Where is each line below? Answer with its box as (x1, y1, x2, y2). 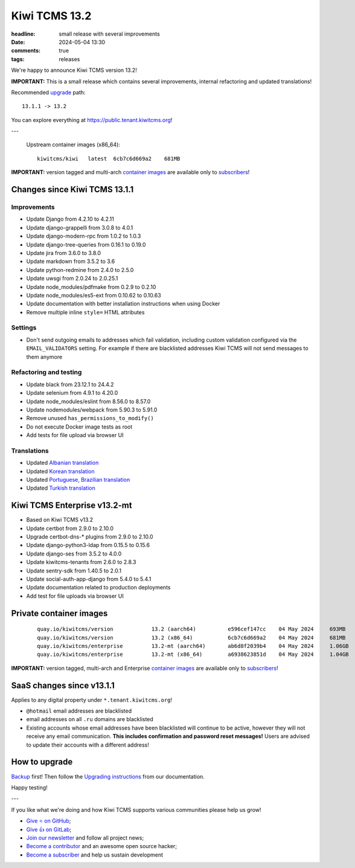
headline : (11, 30, 36, 37)
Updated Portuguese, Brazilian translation (26, 476, 130, 484)
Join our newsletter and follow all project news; (26, 834, 144, 841)
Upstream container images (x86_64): (26, 141, 121, 148)
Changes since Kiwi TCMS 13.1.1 (11, 184, 134, 195)
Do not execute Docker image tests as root (26, 423, 133, 430)
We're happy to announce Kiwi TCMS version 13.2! (11, 66, 137, 74)
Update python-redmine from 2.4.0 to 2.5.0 (26, 266, 134, 273)
